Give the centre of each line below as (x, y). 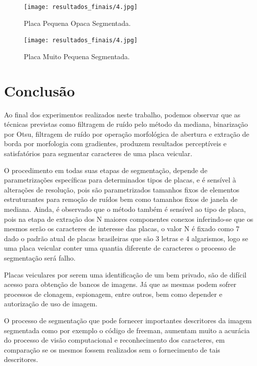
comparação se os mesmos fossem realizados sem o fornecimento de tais (112, 349)
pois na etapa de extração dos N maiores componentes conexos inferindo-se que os (129, 219)
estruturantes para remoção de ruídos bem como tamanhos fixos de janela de (121, 199)
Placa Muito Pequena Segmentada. (77, 56)
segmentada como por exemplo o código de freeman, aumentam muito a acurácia (127, 330)
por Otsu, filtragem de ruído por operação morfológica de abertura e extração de (127, 134)
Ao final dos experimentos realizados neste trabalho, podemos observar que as (122, 114)
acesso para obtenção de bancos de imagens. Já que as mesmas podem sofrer (120, 284)
